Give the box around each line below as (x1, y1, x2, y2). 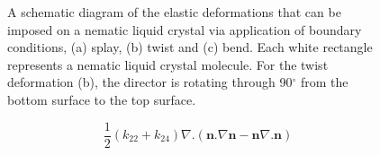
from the (300, 73, 348, 91)
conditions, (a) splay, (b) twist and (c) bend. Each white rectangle (7, 38, 373, 56)
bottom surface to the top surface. (7, 90, 196, 108)
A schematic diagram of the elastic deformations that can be (7, 3, 341, 21)
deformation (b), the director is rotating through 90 (7, 73, 293, 91)
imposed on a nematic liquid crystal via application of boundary (7, 20, 362, 39)
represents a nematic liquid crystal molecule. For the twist (7, 55, 329, 73)
